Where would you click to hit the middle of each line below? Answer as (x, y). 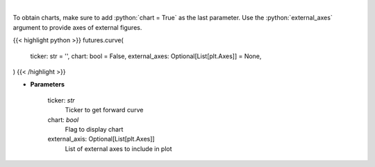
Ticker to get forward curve (104, 110)
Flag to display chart (94, 129)
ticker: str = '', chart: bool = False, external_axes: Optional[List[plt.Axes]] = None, (146, 56)
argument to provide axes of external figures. (77, 27)
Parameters (48, 85)
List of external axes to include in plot (119, 148)
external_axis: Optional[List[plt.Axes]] (101, 139)
